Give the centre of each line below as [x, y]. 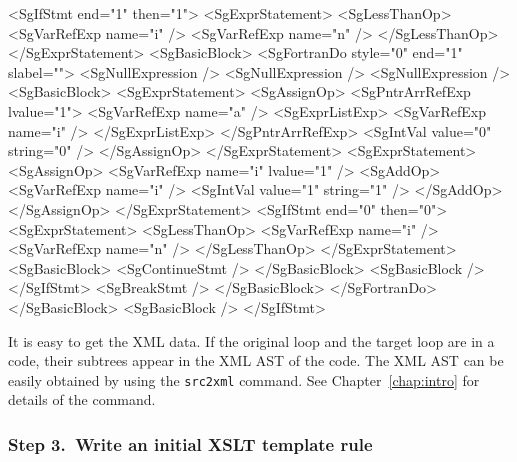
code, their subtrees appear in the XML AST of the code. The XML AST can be [256, 360]
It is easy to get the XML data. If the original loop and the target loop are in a [251, 340]
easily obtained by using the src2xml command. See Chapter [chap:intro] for [244, 379]
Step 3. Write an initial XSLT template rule [190, 443]
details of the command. [82, 399]
